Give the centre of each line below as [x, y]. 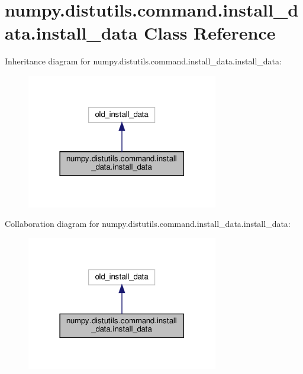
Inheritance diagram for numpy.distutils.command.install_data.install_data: [143, 61]
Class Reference [210, 33]
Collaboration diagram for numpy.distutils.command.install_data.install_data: [148, 224]
